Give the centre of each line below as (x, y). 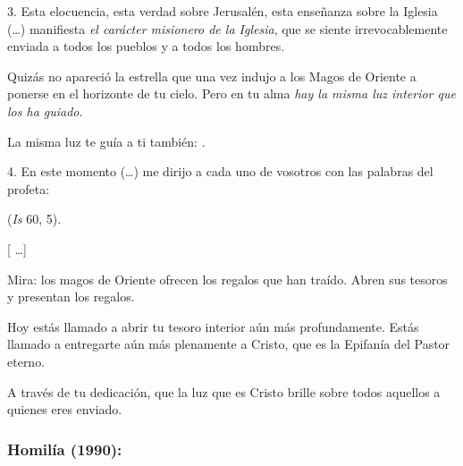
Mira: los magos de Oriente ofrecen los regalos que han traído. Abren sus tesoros (227, 279)
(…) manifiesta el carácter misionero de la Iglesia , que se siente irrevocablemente (227, 28)
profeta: (29, 188)
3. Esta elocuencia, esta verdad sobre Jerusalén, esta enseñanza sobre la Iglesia (223, 11)
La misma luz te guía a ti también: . (106, 141)
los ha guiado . (45, 110)
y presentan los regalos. (71, 297)
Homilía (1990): (65, 449)
